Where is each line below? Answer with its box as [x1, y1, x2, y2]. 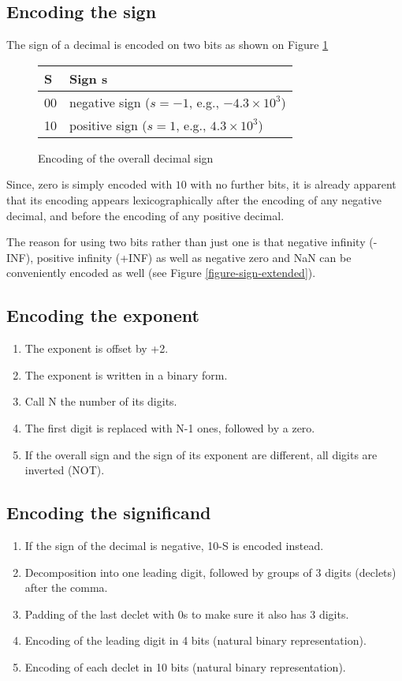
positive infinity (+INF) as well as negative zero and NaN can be [36, 249, 352, 265]
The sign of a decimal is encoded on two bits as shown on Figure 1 [6, 36, 329, 53]
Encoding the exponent [6, 303, 199, 327]
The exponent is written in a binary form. [24, 366, 228, 383]
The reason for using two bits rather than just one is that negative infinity [6, 234, 366, 250]
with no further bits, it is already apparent [190, 176, 396, 193]
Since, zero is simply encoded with [6, 176, 173, 193]
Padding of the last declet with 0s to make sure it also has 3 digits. [24, 605, 349, 622]
